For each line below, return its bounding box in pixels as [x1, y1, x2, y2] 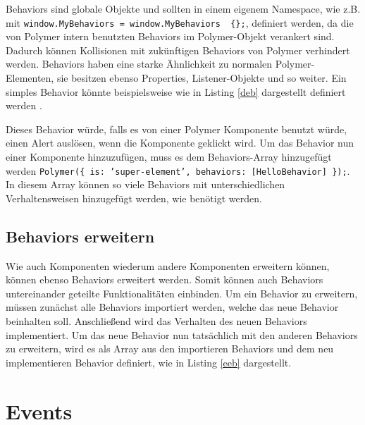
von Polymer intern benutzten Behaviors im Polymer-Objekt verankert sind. [6, 29, 335, 44]
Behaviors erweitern [6, 225, 155, 247]
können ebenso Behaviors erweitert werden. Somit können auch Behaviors [6, 272, 323, 287]
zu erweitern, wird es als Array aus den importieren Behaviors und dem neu [6, 341, 334, 356]
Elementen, [6, 70, 54, 85]
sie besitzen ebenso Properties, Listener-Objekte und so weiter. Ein [56, 70, 347, 85]
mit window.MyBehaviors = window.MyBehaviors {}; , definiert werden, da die [6, 15, 354, 30]
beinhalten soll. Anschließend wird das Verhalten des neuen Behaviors [6, 314, 307, 328]
